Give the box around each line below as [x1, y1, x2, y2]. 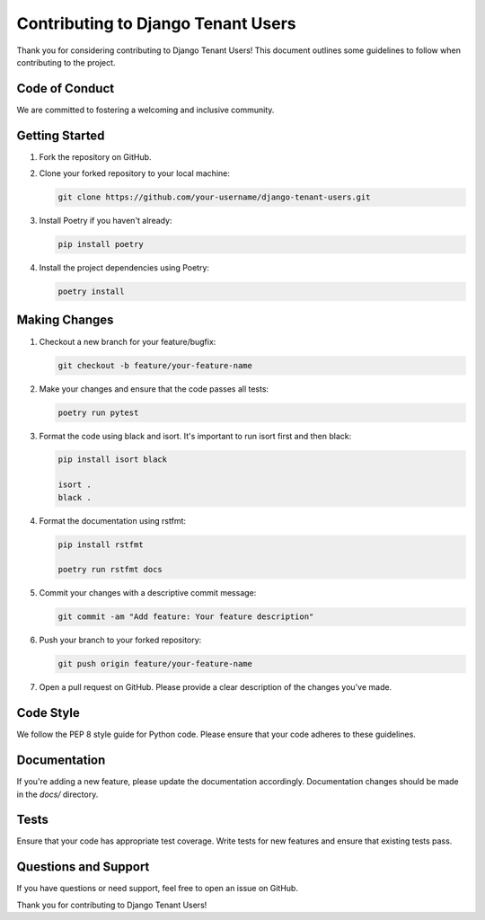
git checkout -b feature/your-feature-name [57, 360, 253, 370]
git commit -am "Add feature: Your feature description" [57, 612, 314, 622]
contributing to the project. [16, 57, 116, 67]
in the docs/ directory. [16, 789, 99, 800]
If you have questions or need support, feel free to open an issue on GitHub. [16, 883, 298, 894]
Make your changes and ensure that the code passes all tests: [39, 383, 269, 394]
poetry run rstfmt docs [57, 564, 163, 575]
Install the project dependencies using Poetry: [39, 262, 210, 273]
